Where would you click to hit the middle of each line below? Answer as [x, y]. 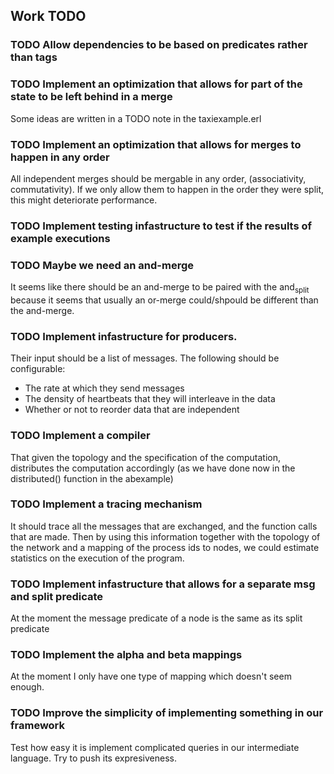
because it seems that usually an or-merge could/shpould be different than [164, 300]
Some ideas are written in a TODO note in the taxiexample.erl [136, 118]
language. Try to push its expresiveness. [93, 758]
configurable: [38, 369]
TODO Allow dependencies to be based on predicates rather [159, 45]
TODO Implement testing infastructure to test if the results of [161, 226]
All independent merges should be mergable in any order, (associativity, [158, 178]
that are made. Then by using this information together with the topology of [165, 536]
